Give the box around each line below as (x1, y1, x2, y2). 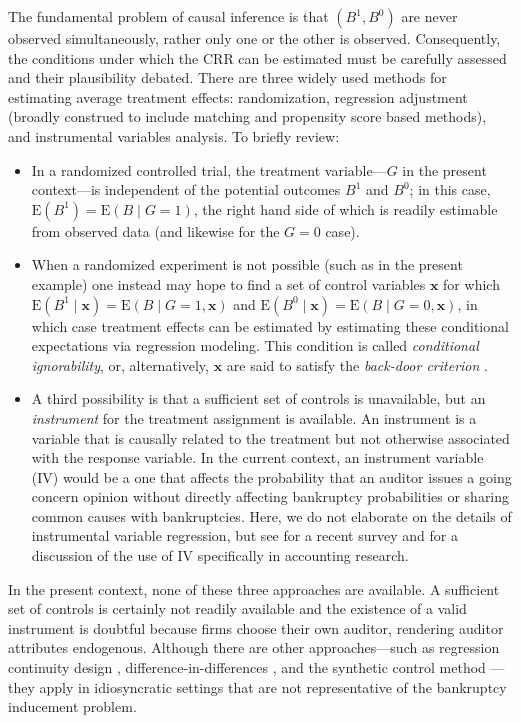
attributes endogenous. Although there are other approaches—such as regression (8, 637, 500, 658)
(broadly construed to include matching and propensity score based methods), (8, 106, 487, 127)
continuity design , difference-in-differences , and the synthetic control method (8, 657, 486, 678)
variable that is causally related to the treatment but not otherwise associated (31, 427, 510, 448)
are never (401, 6, 458, 26)
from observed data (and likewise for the (31, 220, 280, 241)
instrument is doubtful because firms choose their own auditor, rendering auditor (8, 617, 504, 638)
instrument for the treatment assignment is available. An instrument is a (31, 407, 477, 428)
